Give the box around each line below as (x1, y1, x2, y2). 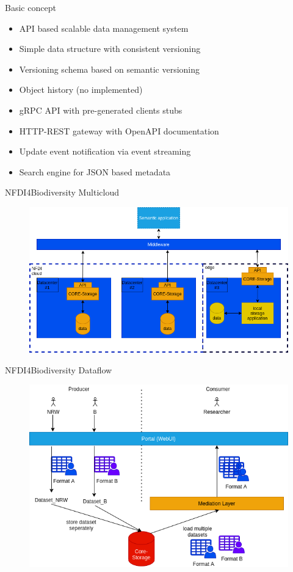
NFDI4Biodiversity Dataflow (5, 363, 112, 376)
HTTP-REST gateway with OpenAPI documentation (19, 124, 219, 137)
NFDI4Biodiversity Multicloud (5, 186, 120, 199)
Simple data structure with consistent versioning (19, 42, 201, 55)
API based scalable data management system (19, 21, 189, 34)
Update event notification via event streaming (19, 145, 191, 158)
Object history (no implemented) (19, 83, 143, 96)
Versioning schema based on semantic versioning (19, 62, 200, 75)
